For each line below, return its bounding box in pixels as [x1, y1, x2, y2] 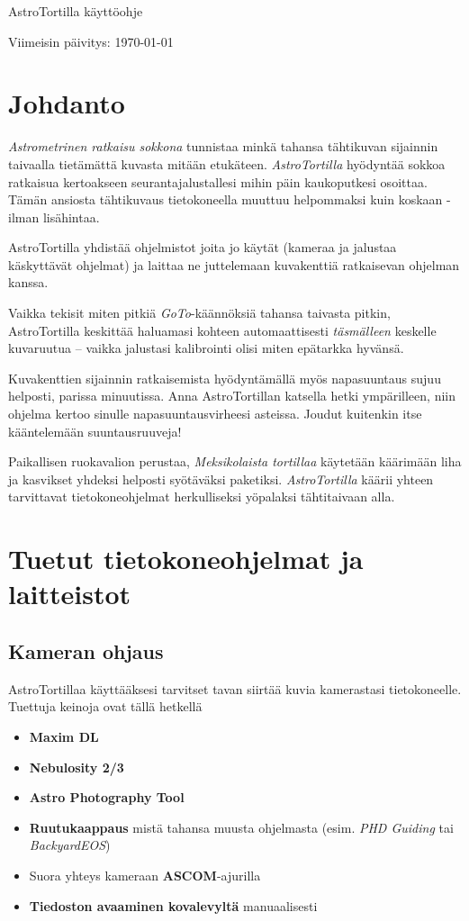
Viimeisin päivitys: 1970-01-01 [8, 32, 174, 50]
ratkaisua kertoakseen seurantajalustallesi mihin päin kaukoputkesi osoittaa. [8, 172, 428, 191]
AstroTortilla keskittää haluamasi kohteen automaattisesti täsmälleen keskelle [8, 321, 437, 339]
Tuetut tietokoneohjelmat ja [8, 540, 364, 577]
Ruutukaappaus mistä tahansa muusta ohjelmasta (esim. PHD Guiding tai [29, 817, 454, 836]
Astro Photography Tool [29, 788, 185, 807]
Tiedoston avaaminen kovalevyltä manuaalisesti [29, 896, 318, 915]
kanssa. [8, 273, 49, 292]
